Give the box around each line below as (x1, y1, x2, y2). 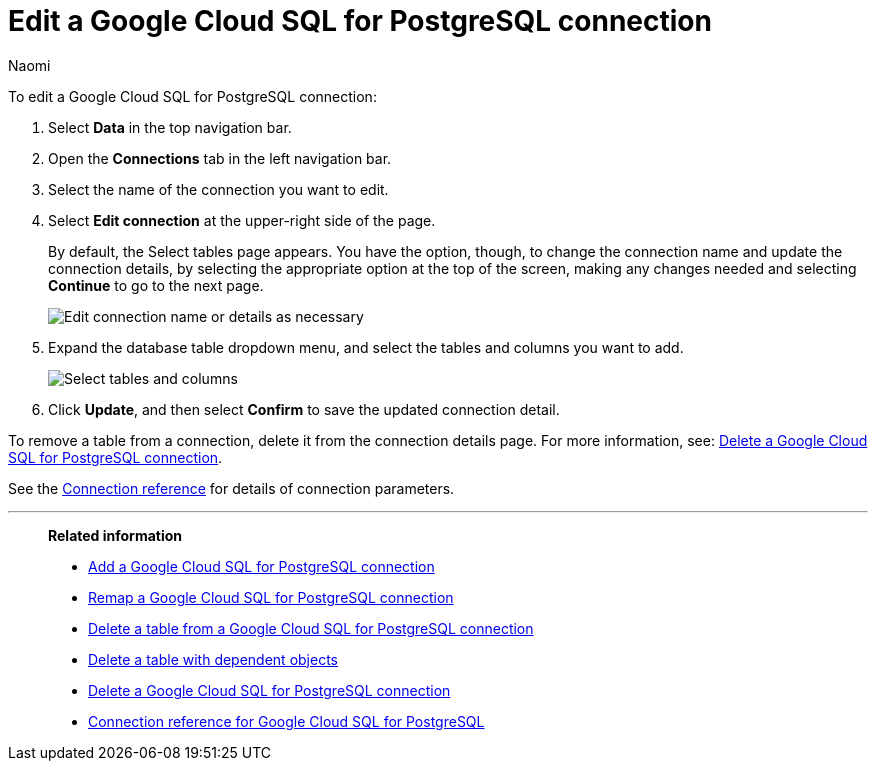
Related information (48, 526, 183, 544)
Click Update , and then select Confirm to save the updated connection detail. (48, 400, 560, 418)
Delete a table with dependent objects (88, 650, 338, 668)
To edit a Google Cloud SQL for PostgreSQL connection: (8, 87, 377, 105)
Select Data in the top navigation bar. (48, 118, 292, 136)
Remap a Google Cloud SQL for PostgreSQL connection (88, 588, 454, 606)
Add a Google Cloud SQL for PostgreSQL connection (88, 557, 435, 575)
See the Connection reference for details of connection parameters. (8, 479, 455, 497)
